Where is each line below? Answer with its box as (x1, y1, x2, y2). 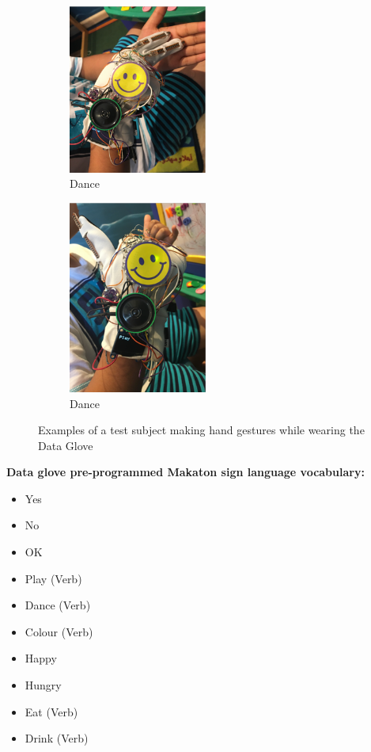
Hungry (25, 677, 62, 693)
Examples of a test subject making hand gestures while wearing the (38, 422, 365, 438)
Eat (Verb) (25, 703, 78, 720)
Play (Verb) (25, 570, 82, 586)
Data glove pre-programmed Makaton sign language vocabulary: (6, 464, 365, 480)
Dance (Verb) (25, 597, 91, 613)
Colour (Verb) (25, 623, 93, 639)
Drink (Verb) (25, 730, 89, 746)
